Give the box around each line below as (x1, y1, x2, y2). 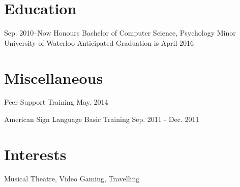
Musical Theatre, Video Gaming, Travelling (4, 173, 140, 183)
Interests (4, 143, 67, 164)
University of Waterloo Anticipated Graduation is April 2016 (4, 37, 194, 48)
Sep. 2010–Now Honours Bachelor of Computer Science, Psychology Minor (4, 27, 236, 38)
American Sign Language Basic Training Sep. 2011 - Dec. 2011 (4, 114, 199, 124)
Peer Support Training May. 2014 (4, 97, 108, 107)
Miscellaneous (4, 67, 103, 88)
